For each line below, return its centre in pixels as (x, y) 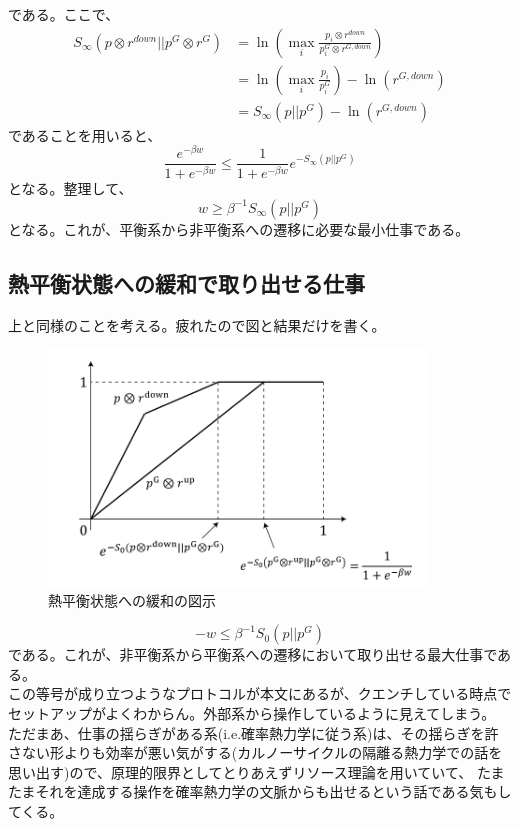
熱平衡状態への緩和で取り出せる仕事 (186, 282)
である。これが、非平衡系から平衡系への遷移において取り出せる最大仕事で (253, 654)
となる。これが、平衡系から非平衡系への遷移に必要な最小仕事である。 (239, 228)
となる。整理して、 (70, 188)
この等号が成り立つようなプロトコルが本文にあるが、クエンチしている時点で (260, 693)
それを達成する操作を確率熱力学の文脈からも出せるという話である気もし (273, 791)
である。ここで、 (64, 14)
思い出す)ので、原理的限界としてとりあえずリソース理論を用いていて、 (240, 771)
